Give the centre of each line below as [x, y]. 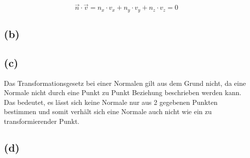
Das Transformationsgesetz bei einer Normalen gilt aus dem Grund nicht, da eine [125, 83]
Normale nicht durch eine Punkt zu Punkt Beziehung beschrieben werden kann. [123, 92]
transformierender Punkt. [42, 121]
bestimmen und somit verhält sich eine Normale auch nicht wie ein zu [108, 111]
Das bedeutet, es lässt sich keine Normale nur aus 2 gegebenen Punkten [111, 102]
